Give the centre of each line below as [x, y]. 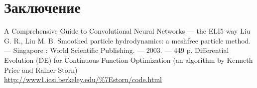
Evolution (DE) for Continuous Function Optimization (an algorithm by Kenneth [128, 60]
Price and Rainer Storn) [41, 69]
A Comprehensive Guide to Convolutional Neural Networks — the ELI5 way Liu [127, 31]
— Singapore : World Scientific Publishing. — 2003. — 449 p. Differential [117, 50]
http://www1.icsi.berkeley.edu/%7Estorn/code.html [83, 79]
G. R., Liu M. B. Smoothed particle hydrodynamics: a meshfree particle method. [128, 40]
